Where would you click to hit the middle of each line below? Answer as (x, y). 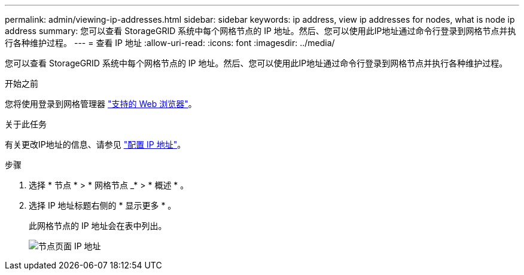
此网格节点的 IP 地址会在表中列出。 (98, 226)
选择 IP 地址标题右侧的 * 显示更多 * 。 (103, 205)
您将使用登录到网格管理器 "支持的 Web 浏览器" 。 (101, 104)
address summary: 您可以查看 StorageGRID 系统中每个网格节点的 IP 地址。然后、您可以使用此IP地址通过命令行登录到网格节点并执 (261, 31)
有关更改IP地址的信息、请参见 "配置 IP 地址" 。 (95, 144)
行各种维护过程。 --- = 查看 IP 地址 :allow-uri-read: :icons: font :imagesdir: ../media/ (170, 43)
